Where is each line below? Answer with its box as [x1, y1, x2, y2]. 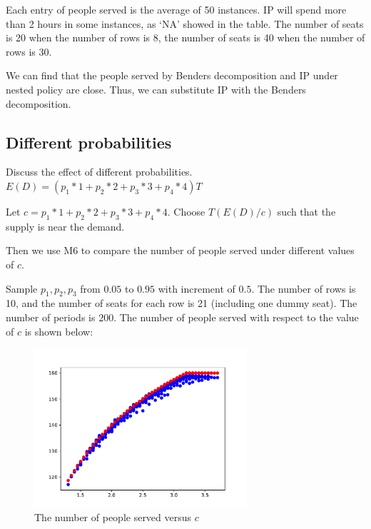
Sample [6, 281, 38, 296]
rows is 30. [6, 44, 52, 59]
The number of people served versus [34, 510, 192, 525]
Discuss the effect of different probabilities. [6, 164, 193, 179]
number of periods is [6, 309, 96, 324]
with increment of [158, 281, 235, 296]
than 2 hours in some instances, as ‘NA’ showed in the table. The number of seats [6, 16, 364, 31]
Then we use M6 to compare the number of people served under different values [6, 243, 355, 258]
